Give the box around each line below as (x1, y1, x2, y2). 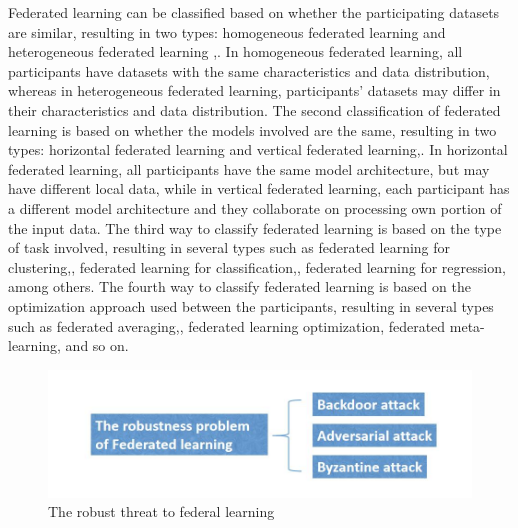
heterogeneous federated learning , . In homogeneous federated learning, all (8, 41, 463, 62)
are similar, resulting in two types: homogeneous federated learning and (8, 21, 446, 42)
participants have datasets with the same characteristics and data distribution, (8, 60, 490, 81)
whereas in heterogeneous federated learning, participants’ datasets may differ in (8, 80, 501, 101)
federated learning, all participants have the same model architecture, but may (8, 158, 490, 179)
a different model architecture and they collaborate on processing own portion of (8, 197, 502, 218)
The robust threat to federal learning (48, 501, 275, 522)
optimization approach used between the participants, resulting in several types (8, 295, 494, 316)
